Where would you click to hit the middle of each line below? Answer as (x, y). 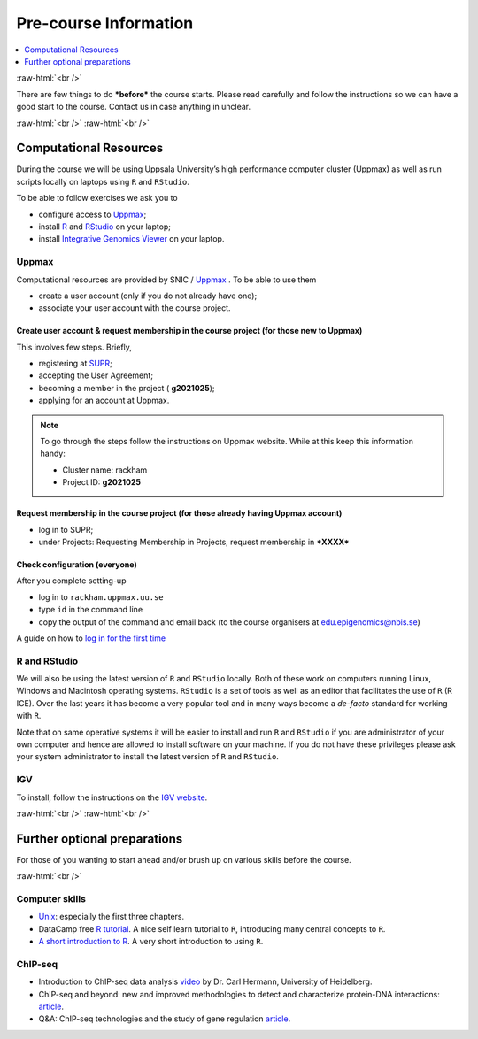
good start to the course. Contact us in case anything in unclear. (134, 107)
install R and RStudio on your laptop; (105, 227)
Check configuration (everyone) (77, 564)
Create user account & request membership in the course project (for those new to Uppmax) (189, 331)
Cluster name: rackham (105, 470)
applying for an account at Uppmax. (104, 400)
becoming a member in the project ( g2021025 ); (127, 388)
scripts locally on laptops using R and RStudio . (103, 181)
